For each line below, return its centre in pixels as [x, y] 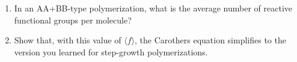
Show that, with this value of [68, 40]
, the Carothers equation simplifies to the [210, 40]
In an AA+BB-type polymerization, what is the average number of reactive [153, 8]
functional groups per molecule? [73, 20]
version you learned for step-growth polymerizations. [111, 51]
